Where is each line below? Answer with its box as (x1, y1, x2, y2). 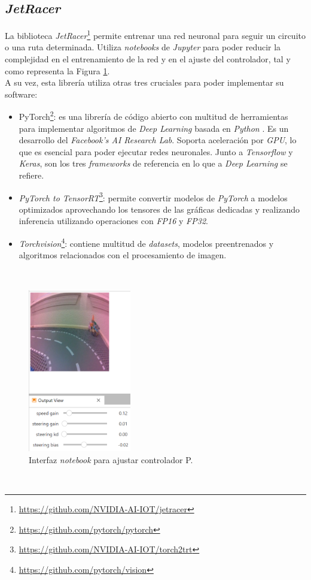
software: (5, 87, 38, 100)
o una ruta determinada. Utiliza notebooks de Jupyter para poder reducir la (5, 41, 281, 53)
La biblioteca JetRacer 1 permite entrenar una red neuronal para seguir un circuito (5, 28, 306, 41)
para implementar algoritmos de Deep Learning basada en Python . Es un (19, 122, 289, 134)
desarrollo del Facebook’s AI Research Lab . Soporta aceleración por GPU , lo (19, 134, 297, 146)
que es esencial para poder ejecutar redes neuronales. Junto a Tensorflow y (19, 145, 293, 158)
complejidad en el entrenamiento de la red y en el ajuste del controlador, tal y (5, 53, 291, 65)
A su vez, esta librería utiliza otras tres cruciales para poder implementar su (5, 76, 284, 89)
